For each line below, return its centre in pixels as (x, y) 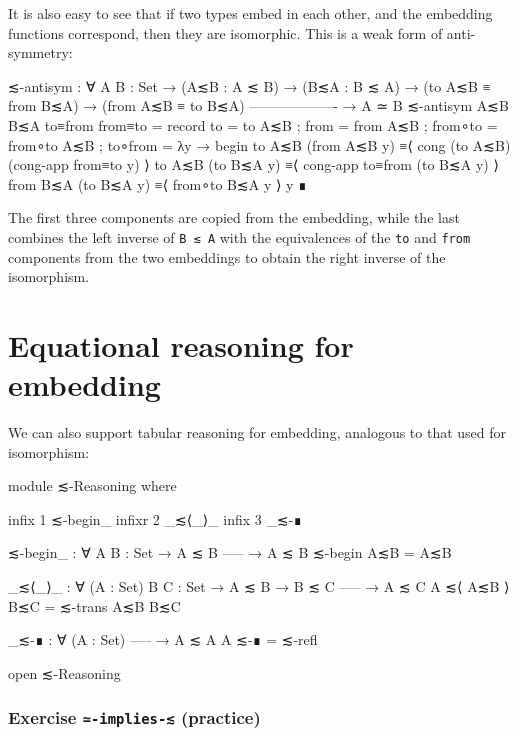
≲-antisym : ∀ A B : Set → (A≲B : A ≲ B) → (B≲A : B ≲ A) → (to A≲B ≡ (249, 85)
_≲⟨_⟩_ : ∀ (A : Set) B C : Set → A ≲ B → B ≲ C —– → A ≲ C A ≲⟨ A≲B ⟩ (259, 586)
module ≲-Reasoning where (92, 485)
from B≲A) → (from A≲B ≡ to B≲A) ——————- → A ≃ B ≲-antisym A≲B (258, 105)
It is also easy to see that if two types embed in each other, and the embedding (250, 13)
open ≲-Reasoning (64, 672)
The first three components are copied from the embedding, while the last (234, 217)
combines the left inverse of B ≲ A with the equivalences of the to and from (239, 236)
